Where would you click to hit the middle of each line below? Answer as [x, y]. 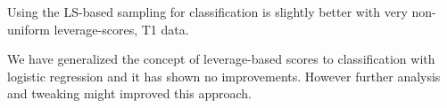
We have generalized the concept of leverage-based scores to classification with [221, 59]
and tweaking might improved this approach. [129, 93]
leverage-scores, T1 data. [121, 29]
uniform [29, 29]
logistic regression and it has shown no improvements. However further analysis [224, 76]
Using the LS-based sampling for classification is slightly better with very [207, 12]
